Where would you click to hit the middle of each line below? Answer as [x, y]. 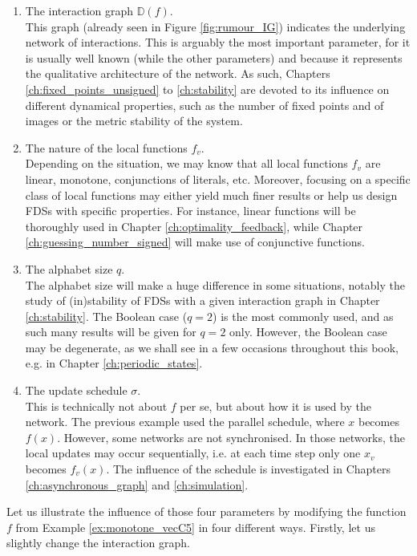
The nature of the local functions [106, 147]
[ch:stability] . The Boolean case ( [106, 316]
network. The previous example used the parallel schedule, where [185, 422]
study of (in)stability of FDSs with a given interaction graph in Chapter [202, 300]
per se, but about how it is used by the [275, 406]
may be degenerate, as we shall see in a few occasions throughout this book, [212, 347]
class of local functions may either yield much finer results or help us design [211, 195]
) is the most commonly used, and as [303, 316]
